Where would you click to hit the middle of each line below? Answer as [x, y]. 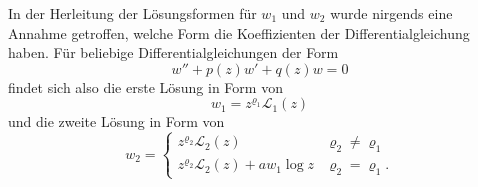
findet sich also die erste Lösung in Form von [145, 86]
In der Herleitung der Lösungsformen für [132, 13]
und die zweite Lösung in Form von [116, 121]
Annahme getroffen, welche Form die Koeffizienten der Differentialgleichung [239, 32]
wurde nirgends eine [391, 13]
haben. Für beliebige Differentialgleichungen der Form [173, 52]
